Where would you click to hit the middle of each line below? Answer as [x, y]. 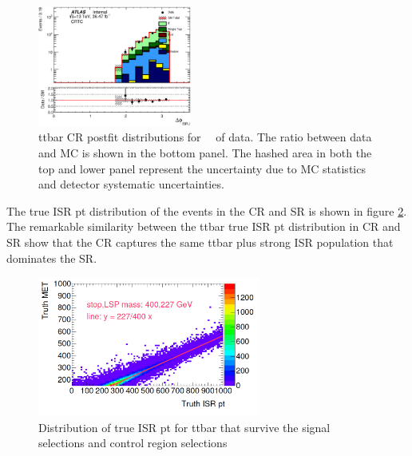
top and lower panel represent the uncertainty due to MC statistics [202, 168]
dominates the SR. [52, 258]
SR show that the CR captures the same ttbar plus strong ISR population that [200, 242]
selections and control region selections [133, 443]
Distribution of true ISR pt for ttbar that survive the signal [184, 427]
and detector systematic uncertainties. [131, 184]
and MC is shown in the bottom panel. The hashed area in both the [205, 152]
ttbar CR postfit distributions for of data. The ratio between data [205, 137]
